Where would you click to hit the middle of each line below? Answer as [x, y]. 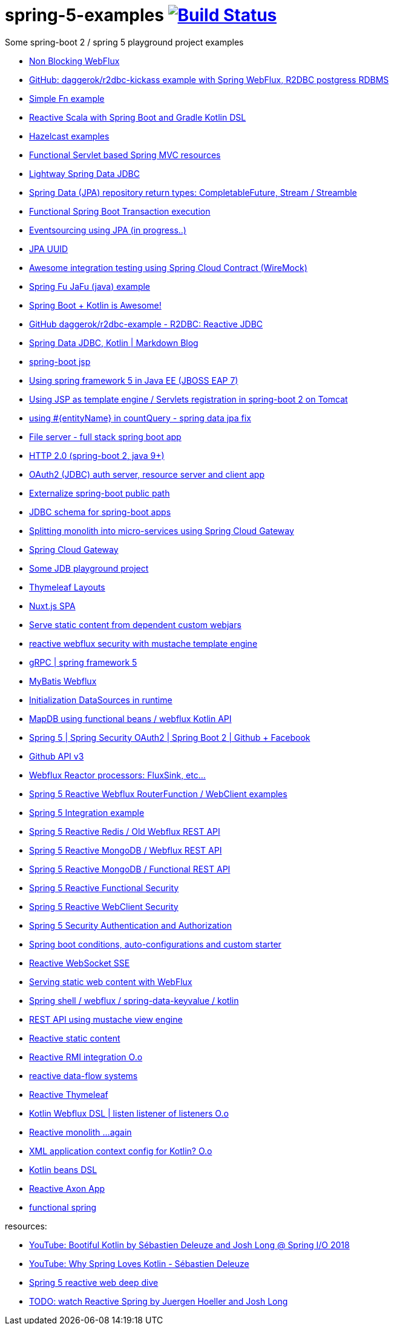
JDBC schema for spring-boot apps [100, 512]
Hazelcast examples [69, 136]
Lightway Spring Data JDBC [84, 173]
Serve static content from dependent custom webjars [135, 624]
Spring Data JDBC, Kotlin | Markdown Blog [114, 343]
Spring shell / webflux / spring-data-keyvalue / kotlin [134, 1000]
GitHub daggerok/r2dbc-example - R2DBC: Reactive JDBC [146, 324]
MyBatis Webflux [63, 681]
